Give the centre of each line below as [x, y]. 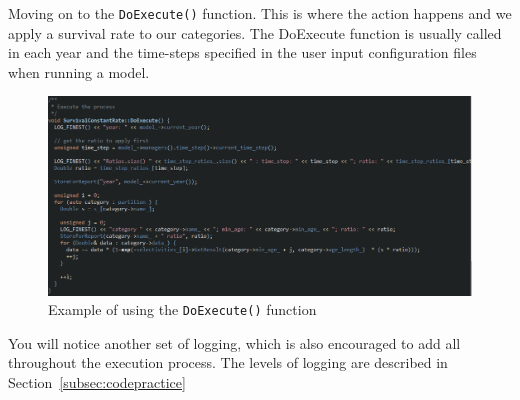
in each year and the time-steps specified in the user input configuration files [242, 52]
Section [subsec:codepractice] [97, 382]
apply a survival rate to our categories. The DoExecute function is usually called [255, 32]
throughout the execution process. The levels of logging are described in [228, 362]
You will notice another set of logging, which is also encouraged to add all [234, 342]
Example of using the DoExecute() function [182, 309]
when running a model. [79, 71]
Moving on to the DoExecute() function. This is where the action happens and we [260, 13]
